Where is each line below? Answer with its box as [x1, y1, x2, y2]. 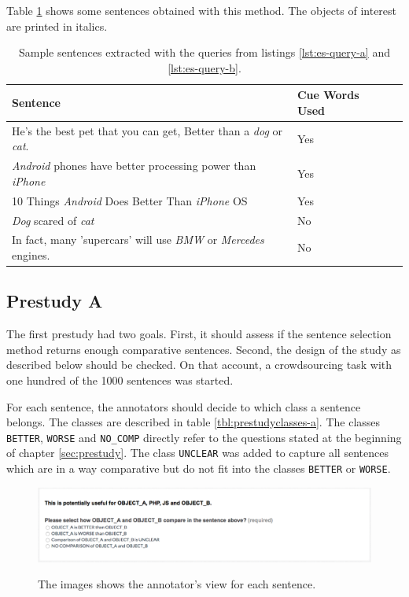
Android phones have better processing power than [12, 157, 256, 174]
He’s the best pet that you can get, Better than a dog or [12, 122, 282, 138]
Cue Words [297, 87, 359, 103]
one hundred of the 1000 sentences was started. [6, 372, 234, 389]
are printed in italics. [6, 17, 108, 34]
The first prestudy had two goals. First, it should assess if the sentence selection [6, 326, 392, 342]
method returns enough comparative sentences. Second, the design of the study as [6, 341, 401, 357]
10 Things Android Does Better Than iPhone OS [12, 192, 248, 208]
